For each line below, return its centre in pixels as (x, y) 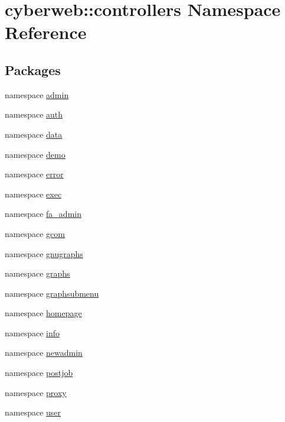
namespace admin (37, 94)
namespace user (33, 412)
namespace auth (34, 114)
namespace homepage (43, 313)
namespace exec (33, 194)
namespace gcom (35, 233)
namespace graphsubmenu (52, 293)
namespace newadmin (44, 353)
